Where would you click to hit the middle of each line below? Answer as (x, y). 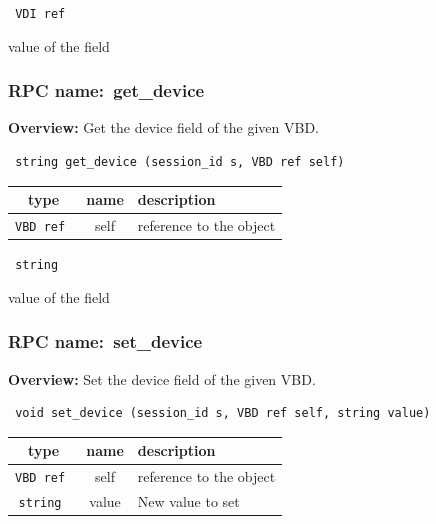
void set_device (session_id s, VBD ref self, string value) (223, 413)
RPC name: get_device (106, 90)
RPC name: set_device (105, 341)
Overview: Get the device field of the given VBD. (164, 127)
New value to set (188, 501)
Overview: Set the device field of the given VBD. (162, 378)
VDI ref (40, 14)
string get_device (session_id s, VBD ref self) (180, 162)
